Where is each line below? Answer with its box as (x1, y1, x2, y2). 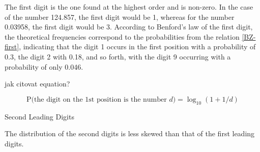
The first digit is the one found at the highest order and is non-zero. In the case (5, 2, 253, 12)
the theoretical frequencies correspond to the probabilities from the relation (5, 31, 240, 42)
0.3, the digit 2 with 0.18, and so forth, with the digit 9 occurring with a (5, 51, 231, 62)
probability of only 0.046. (5, 61, 83, 72)
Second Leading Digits (5, 111, 74, 121)
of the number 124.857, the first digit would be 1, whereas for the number (5, 11, 235, 22)
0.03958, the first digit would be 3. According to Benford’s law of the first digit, (5, 21, 253, 32)
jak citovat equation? (5, 78, 70, 89)
